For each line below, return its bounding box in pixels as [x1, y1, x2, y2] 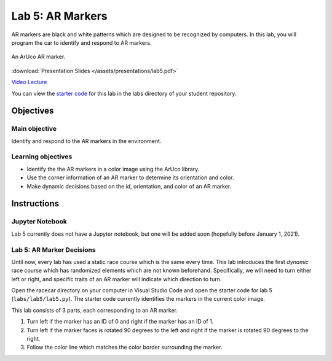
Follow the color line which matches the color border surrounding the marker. [26, 344, 223, 351]
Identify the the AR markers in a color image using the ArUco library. [26, 165, 200, 173]
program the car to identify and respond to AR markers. [11, 39, 152, 46]
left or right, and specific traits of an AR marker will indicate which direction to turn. [11, 275, 222, 282]
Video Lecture [11, 79, 47, 86]
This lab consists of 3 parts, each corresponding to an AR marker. [11, 306, 178, 314]
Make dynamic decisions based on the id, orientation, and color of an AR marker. [26, 182, 232, 190]
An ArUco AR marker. [11, 53, 66, 61]
